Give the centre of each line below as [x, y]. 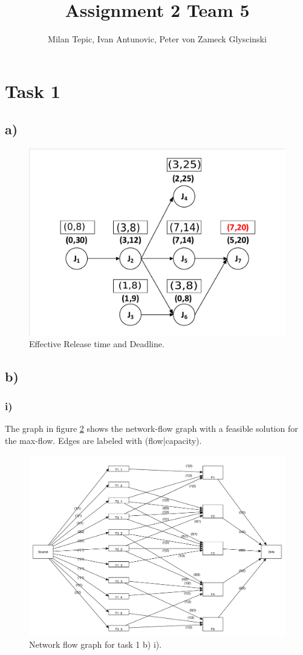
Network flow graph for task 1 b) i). [96, 644]
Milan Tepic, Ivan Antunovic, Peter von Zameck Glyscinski [157, 39]
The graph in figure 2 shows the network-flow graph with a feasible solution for [151, 429]
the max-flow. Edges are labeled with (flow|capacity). [103, 440]
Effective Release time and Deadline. [97, 343]
